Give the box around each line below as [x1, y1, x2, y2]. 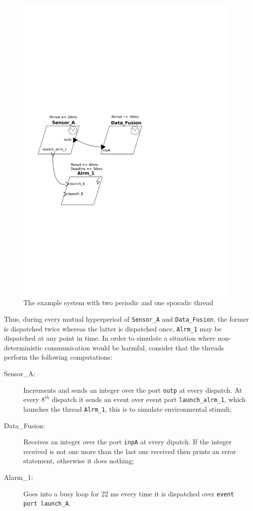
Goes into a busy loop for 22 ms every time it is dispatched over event [23, 488, 235, 498]
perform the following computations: [4, 352, 112, 362]
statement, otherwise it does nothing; [23, 456, 134, 466]
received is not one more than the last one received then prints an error [23, 446, 236, 456]
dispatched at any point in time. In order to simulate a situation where [4, 333, 216, 343]
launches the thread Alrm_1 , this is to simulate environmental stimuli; [23, 403, 232, 414]
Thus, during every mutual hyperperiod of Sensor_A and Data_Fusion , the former [4, 313, 249, 324]
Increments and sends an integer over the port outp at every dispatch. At [23, 384, 242, 395]
